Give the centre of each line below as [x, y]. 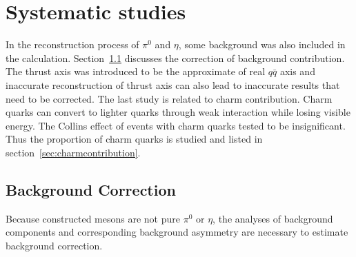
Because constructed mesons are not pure [93, 218]
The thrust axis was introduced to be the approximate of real [136, 71]
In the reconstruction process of [72, 44]
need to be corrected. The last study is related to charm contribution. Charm [169, 98]
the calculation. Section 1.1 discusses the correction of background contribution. [175, 58]
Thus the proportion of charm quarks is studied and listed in [134, 139]
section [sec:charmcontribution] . [73, 152]
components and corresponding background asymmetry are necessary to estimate [177, 232]
